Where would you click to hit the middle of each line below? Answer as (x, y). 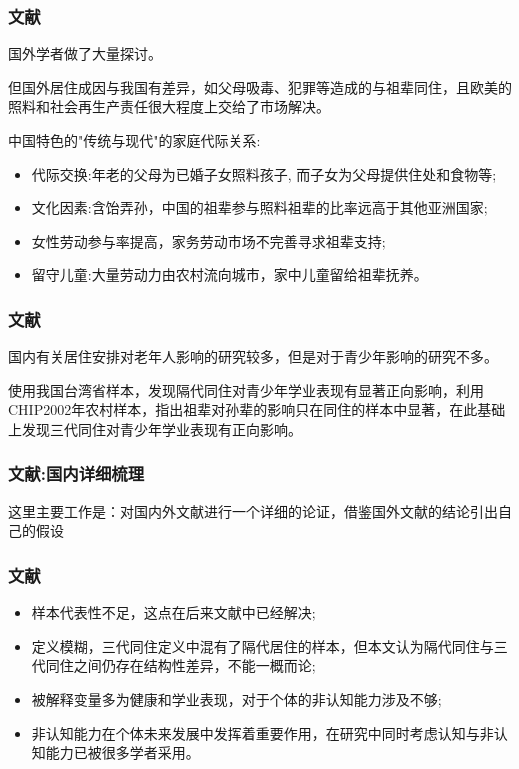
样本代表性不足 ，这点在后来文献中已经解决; (173, 612)
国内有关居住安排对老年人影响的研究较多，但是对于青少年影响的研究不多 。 (253, 356)
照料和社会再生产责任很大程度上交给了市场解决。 (169, 106)
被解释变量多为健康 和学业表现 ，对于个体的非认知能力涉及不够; (236, 698)
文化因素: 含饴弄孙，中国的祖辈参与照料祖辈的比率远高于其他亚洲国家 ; (259, 207)
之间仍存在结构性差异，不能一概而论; (194, 665)
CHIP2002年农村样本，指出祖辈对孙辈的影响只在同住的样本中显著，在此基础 (257, 409)
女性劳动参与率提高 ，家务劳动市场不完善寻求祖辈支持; (208, 240)
